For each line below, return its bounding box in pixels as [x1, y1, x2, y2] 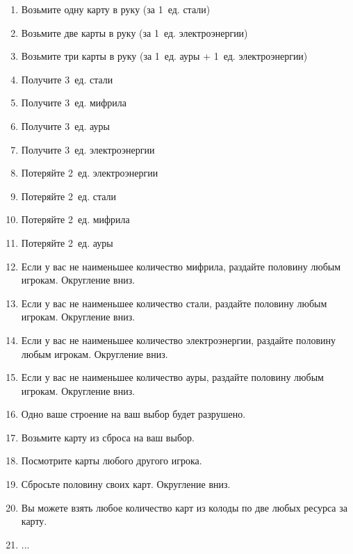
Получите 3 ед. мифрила [21, 95, 127, 110]
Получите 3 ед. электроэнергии [21, 142, 155, 156]
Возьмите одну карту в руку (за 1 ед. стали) [21, 2, 211, 16]
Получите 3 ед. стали [21, 72, 113, 86]
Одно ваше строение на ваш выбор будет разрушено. [21, 407, 246, 421]
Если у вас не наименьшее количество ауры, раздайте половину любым [21, 370, 324, 384]
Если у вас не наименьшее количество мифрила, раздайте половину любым [21, 259, 341, 273]
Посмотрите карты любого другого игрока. [21, 453, 202, 468]
